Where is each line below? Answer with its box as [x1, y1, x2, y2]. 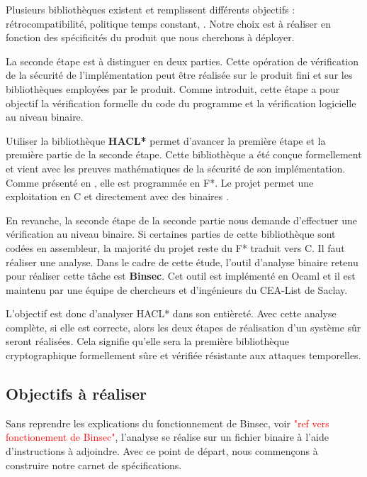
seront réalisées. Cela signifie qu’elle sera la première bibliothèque [6, 334, 289, 349]
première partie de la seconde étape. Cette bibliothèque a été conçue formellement [6, 147, 362, 162]
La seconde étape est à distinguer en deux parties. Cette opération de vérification [6, 53, 359, 68]
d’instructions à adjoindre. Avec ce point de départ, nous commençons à [6, 444, 318, 459]
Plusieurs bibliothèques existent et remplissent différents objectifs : [6, 2, 295, 16]
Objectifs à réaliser [6, 383, 147, 405]
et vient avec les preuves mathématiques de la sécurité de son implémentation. [6, 160, 346, 175]
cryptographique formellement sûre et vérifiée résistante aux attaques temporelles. [6, 348, 361, 363]
